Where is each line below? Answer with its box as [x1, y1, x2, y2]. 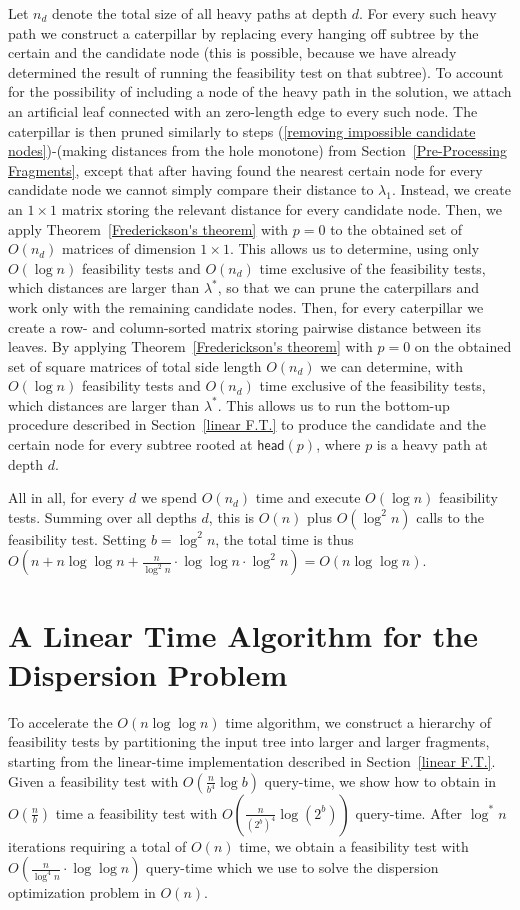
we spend [140, 487, 198, 508]
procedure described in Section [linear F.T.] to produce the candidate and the [8, 414, 487, 435]
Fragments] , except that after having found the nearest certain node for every [8, 159, 483, 180]
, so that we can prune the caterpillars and [217, 277, 479, 298]
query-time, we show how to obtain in [264, 770, 497, 791]
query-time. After [355, 802, 463, 823]
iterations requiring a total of [8, 835, 187, 856]
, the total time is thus [215, 528, 354, 549]
